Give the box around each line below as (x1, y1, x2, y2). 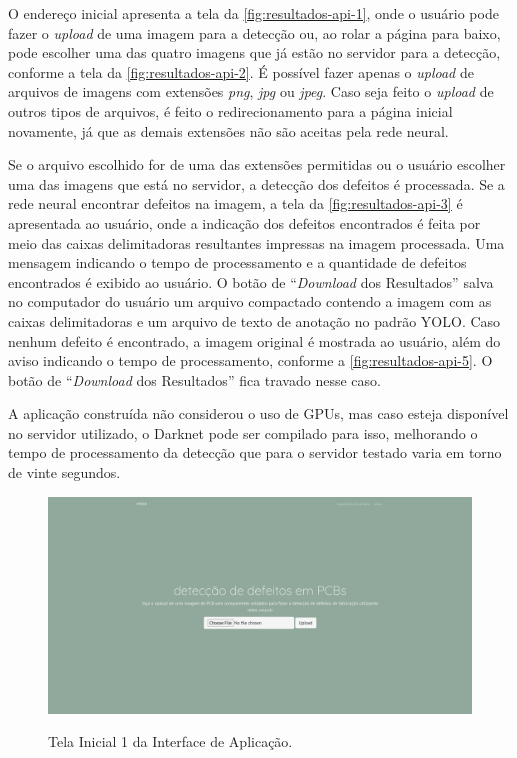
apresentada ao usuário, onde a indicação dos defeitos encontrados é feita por (8, 212, 481, 233)
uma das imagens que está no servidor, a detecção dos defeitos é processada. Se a (8, 173, 505, 194)
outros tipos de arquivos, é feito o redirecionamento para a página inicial (8, 100, 453, 121)
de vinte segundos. (8, 462, 121, 483)
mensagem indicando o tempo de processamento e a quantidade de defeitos (8, 252, 467, 273)
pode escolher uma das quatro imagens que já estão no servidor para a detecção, (8, 42, 501, 63)
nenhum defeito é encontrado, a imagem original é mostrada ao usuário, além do (8, 330, 501, 351)
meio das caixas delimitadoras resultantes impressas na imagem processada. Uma (8, 232, 505, 253)
